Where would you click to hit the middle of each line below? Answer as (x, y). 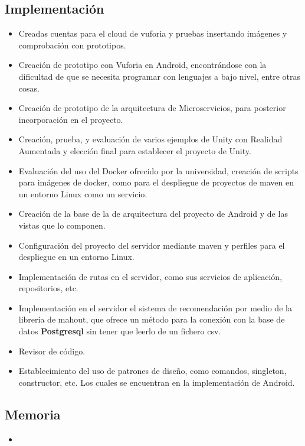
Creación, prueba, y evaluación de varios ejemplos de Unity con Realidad (150, 139)
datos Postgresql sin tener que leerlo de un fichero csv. (120, 331)
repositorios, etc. (48, 288)
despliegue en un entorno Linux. (76, 257)
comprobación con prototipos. (72, 45)
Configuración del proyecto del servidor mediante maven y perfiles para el (152, 245)
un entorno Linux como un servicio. (83, 193)
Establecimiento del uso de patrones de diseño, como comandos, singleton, (152, 371)
